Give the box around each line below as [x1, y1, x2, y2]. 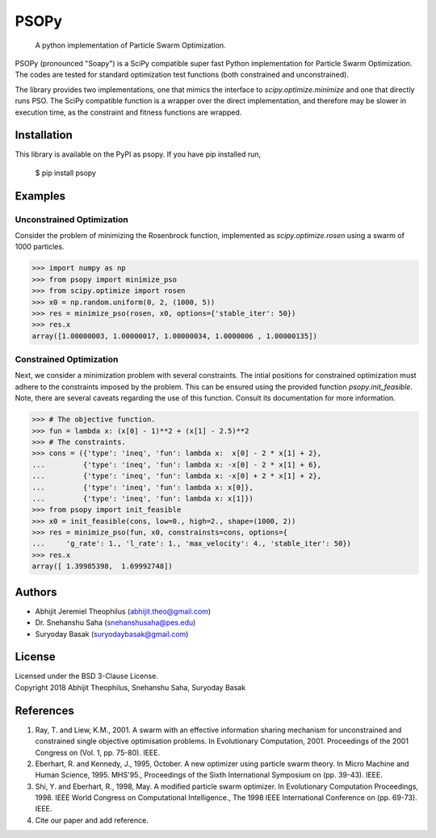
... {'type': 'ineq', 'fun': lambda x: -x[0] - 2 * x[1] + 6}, [31, 460, 322, 469]
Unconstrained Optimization [15, 214, 128, 225]
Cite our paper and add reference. [35, 815, 149, 825]
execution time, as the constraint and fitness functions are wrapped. [15, 107, 242, 117]
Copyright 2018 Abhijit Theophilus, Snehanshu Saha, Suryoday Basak [15, 682, 246, 692]
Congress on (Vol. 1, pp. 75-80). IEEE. [35, 748, 161, 757]
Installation [15, 128, 73, 142]
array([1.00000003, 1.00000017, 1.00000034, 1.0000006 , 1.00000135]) [31, 331, 318, 341]
